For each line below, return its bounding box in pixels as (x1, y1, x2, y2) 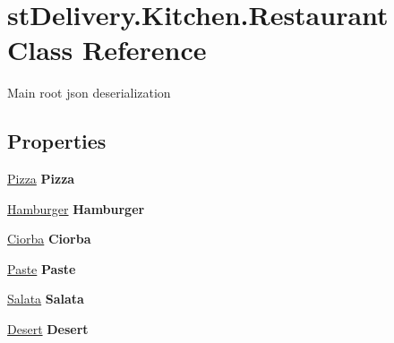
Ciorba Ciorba (7, 229, 91, 248)
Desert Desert (7, 320, 89, 339)
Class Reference (7, 31, 207, 68)
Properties (7, 127, 107, 155)
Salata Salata (7, 289, 84, 308)
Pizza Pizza (7, 169, 75, 188)
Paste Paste (7, 259, 76, 278)
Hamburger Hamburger (7, 199, 145, 218)
